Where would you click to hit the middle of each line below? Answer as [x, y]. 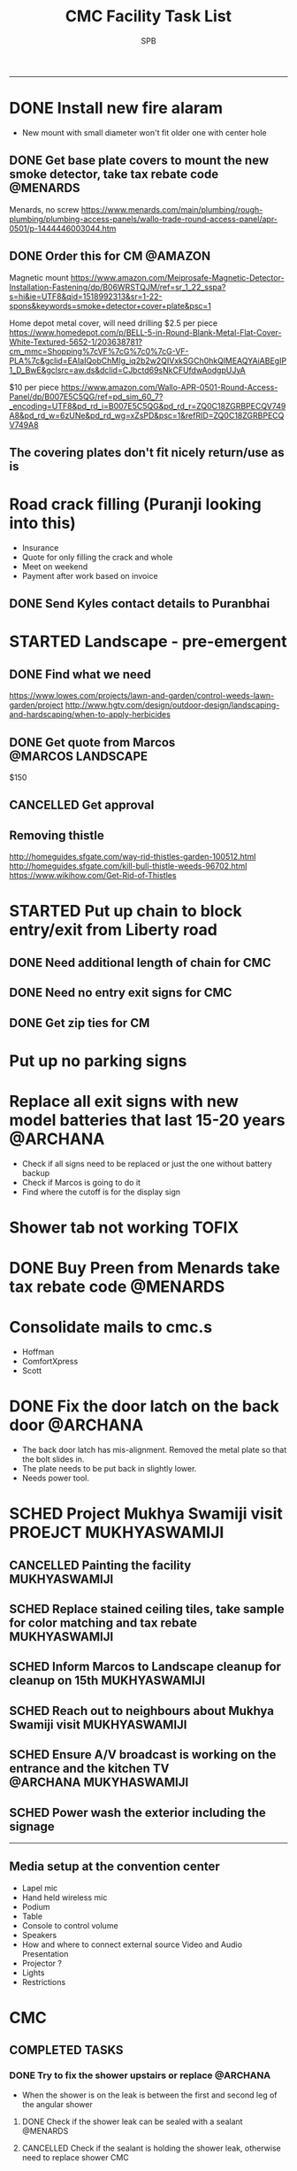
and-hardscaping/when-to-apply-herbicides [90, 715]
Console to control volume [70, 1925]
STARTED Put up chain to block [126, 912]
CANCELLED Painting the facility [100, 1565]
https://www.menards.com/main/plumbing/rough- [172, 209]
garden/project [36, 705]
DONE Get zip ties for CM [80, 1023]
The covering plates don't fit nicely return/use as [147, 452]
